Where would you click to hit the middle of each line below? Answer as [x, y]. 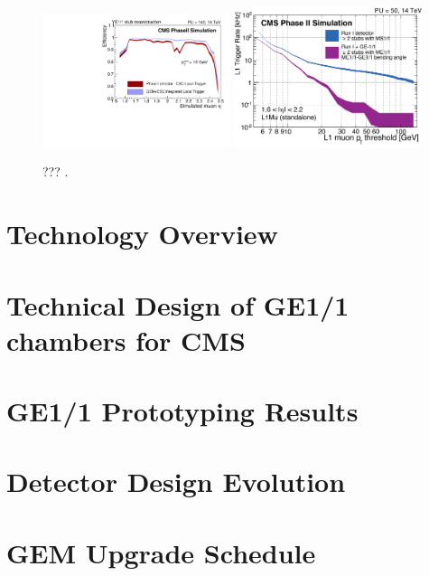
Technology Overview [142, 234]
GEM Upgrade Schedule [161, 552]
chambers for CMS [126, 340]
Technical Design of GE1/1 [178, 304]
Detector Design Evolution [176, 482]
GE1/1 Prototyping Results [182, 411]
